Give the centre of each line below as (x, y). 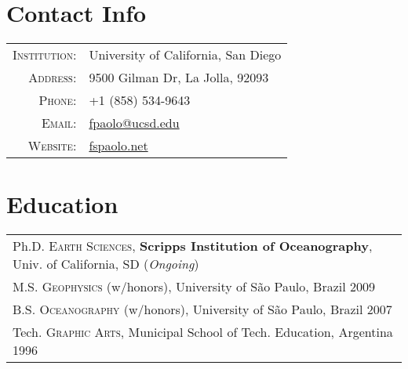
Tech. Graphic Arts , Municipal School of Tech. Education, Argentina (203, 332)
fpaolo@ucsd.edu (134, 123)
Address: (53, 78)
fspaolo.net (118, 146)
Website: (52, 146)
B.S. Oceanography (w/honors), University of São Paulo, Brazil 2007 (202, 309)
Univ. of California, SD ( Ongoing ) (106, 264)
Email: (59, 123)
